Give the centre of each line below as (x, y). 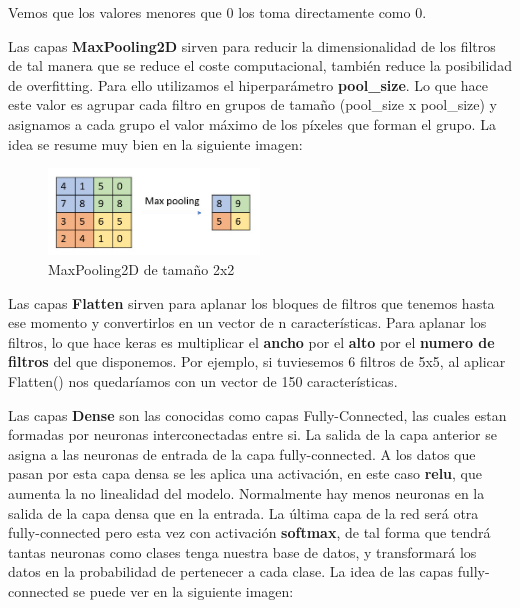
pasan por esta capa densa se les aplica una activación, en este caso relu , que (245, 473)
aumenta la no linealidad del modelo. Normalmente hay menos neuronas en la (246, 493)
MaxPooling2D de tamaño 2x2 (141, 269)
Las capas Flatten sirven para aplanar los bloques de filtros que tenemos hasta (251, 302)
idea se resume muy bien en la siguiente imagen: (155, 143)
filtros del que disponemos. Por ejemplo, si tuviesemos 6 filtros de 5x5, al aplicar (257, 361)
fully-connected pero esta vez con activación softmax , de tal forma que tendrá (249, 532)
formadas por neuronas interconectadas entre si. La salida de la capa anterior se (252, 434)
